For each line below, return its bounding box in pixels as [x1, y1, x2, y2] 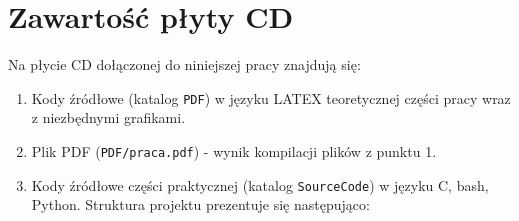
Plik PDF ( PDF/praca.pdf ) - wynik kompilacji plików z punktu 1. [31, 140, 437, 161]
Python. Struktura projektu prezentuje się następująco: [31, 194, 370, 215]
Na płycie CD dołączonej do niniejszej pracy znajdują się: [8, 54, 361, 75]
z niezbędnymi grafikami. [31, 107, 186, 128]
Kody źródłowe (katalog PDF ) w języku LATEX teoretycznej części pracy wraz [31, 87, 511, 108]
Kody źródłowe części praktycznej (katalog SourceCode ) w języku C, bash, [31, 174, 489, 195]
